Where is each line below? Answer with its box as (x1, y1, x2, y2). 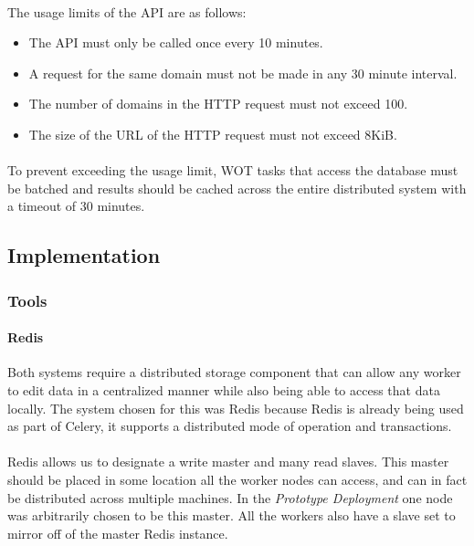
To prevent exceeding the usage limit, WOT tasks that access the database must (7, 161, 458, 180)
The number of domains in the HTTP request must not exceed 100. (28, 94, 408, 113)
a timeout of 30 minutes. (7, 196, 145, 215)
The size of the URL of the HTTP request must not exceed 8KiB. (28, 124, 397, 143)
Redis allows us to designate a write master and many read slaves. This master (7, 452, 449, 471)
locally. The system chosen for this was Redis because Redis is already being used (7, 398, 464, 417)
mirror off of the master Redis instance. (7, 523, 228, 542)
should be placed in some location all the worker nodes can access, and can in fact (7, 469, 468, 488)
